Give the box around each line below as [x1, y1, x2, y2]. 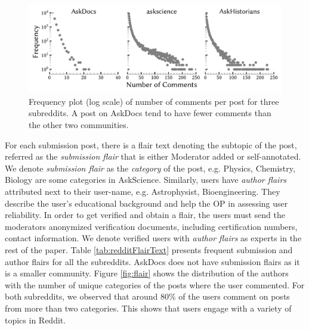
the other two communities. [29, 119, 129, 131]
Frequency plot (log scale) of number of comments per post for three [29, 95, 279, 107]
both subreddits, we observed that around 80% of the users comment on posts [5, 290, 290, 303]
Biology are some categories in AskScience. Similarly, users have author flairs [5, 173, 287, 186]
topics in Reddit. [5, 313, 66, 326]
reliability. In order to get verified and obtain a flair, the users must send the [5, 208, 285, 221]
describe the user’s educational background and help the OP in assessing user [5, 197, 288, 209]
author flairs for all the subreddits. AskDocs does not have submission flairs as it [5, 255, 300, 267]
